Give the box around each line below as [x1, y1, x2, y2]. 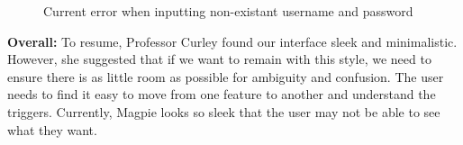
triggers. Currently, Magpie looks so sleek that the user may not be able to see [7, 102, 440, 121]
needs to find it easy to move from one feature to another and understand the [7, 85, 436, 104]
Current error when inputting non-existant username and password [43, 2, 413, 20]
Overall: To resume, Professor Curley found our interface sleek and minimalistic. [7, 32, 458, 50]
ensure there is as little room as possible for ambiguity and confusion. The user [7, 67, 444, 86]
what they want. [7, 120, 97, 139]
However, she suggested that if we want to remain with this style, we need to [7, 50, 431, 68]
